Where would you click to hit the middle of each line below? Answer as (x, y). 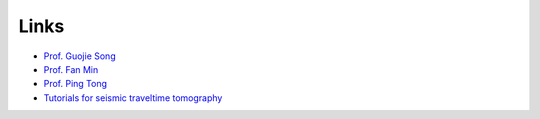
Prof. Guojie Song (79, 56)
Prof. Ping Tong (75, 84)
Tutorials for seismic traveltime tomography (133, 97)
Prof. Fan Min (71, 69)
